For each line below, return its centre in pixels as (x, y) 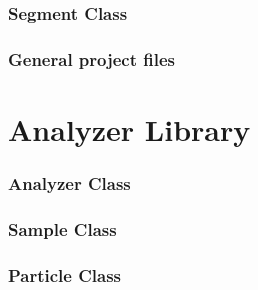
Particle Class (65, 274)
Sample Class (62, 228)
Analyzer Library (129, 128)
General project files (92, 58)
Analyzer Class (69, 182)
